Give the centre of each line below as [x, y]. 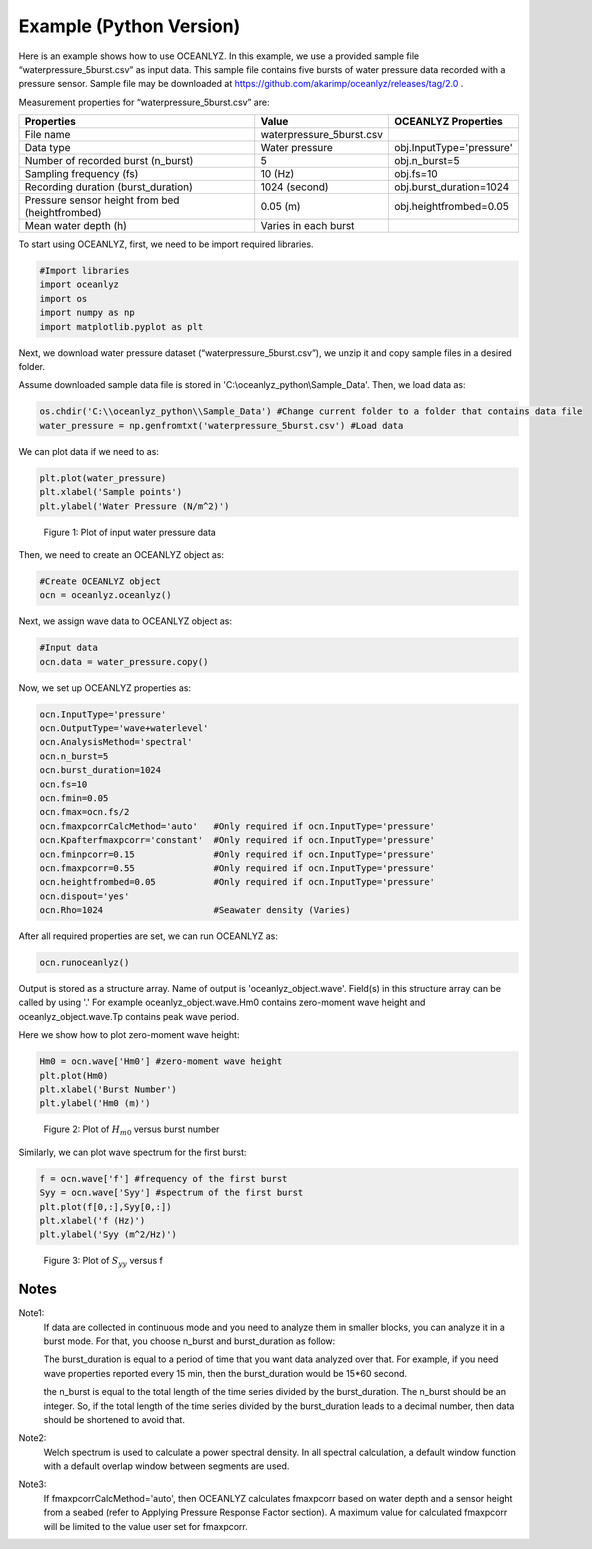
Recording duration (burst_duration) [109, 187]
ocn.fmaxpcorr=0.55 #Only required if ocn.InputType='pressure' [237, 868]
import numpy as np [87, 313]
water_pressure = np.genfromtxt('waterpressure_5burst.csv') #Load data [221, 425]
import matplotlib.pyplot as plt [121, 326]
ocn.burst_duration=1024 [100, 770]
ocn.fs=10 [63, 784]
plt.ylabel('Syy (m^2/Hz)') [108, 1234]
